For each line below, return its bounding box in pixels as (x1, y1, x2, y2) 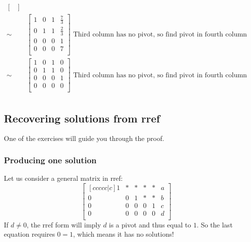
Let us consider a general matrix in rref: (4, 173, 123, 183)
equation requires (4, 229, 55, 239)
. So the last (197, 219, 233, 229)
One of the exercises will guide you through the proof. (4, 133, 165, 143)
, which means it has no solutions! (73, 229, 174, 239)
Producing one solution (4, 154, 97, 166)
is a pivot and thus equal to (109, 219, 191, 229)
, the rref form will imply (26, 219, 101, 229)
